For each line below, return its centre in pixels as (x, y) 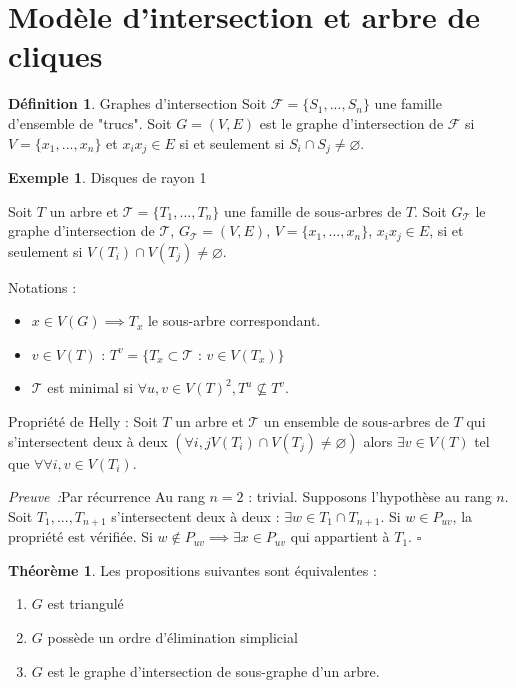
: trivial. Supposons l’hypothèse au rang (370, 496)
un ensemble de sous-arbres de (356, 420)
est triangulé (85, 603)
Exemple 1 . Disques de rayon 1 (107, 176)
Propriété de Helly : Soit (83, 420)
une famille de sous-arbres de (312, 210)
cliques (55, 55)
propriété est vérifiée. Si (80, 536)
